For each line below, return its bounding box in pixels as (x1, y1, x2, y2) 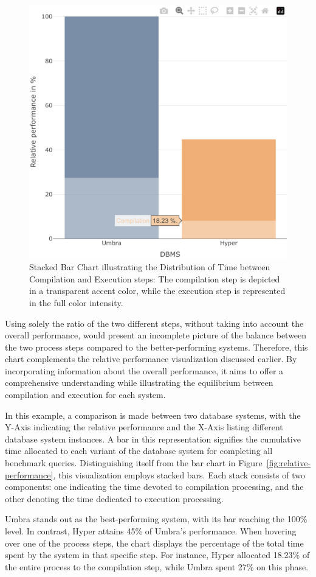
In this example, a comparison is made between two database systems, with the (5, 408, 301, 421)
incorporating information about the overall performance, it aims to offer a (5, 364, 284, 377)
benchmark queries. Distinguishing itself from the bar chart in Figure (5, 456, 263, 469)
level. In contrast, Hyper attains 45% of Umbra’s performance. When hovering (5, 525, 297, 537)
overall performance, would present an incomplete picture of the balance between (5, 329, 307, 341)
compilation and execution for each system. (5, 388, 166, 401)
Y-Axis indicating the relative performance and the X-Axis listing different (5, 421, 283, 433)
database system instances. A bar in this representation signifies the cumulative (5, 432, 301, 445)
